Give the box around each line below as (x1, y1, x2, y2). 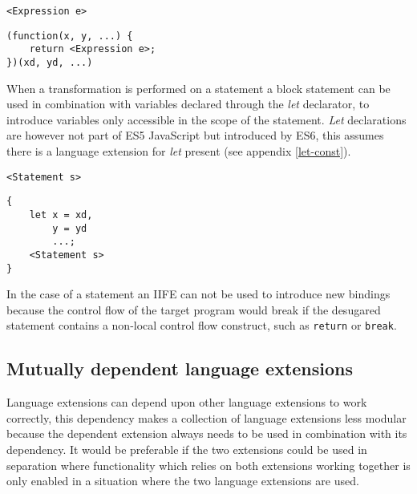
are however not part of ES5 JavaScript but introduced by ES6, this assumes (6, 127, 384, 144)
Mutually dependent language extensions (6, 356, 354, 381)
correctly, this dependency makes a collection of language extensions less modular (6, 409, 407, 426)
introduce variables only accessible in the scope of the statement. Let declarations (6, 111, 407, 128)
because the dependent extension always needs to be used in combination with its (6, 425, 407, 442)
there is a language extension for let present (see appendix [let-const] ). (6, 143, 351, 159)
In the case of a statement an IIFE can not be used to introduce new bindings (6, 285, 391, 302)
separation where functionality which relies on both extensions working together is (6, 456, 411, 473)
